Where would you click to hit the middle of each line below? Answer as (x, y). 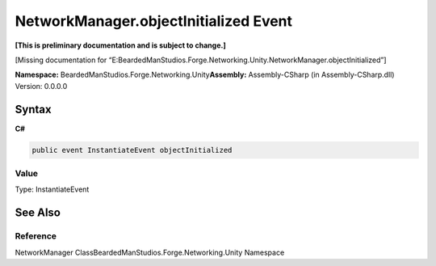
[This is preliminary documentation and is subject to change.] (120, 45)
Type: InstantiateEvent (52, 189)
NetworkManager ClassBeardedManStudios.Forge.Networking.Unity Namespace (150, 252)
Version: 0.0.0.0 (41, 86)
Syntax (33, 109)
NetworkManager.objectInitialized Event (154, 21)
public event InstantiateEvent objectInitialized (132, 150)
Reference (36, 236)
